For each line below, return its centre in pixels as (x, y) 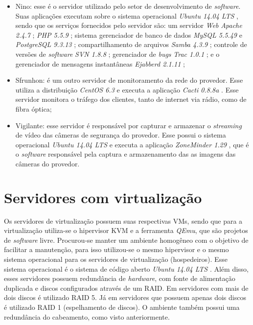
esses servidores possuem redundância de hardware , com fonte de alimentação (120, 278)
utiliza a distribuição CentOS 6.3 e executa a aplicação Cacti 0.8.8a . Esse (127, 89)
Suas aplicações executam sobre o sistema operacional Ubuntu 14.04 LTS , (127, 15)
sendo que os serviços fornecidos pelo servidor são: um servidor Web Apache (129, 25)
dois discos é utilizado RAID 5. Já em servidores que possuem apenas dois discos (125, 297)
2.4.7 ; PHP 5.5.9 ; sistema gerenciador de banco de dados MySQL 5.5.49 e (129, 35)
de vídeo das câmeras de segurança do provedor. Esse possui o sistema (121, 135)
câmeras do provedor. (47, 163)
